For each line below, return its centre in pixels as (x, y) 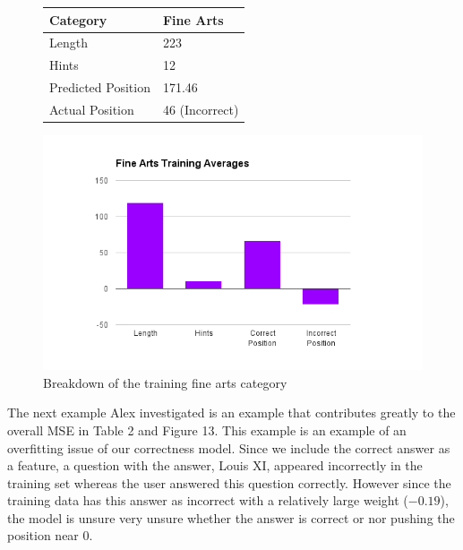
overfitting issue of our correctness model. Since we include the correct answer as (229, 447)
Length (69, 43)
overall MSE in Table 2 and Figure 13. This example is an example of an (207, 430)
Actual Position (92, 109)
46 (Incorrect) (201, 109)
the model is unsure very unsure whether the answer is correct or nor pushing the (231, 517)
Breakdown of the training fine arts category (165, 382)
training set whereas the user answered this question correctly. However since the (229, 482)
